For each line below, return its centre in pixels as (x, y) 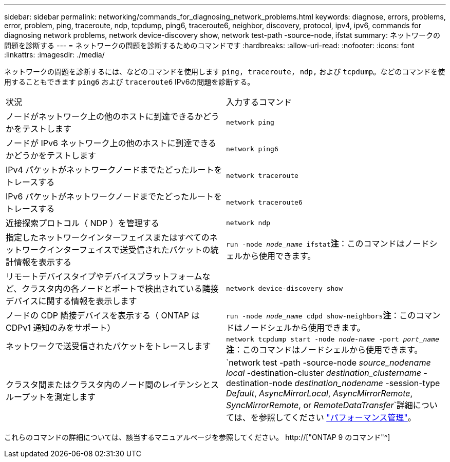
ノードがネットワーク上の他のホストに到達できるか (104, 116)
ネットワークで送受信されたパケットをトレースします (108, 346)
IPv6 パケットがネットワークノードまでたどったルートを (114, 196)
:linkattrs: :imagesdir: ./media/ (54, 55)
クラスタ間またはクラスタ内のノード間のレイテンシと (108, 385)
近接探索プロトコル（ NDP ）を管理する (82, 223)
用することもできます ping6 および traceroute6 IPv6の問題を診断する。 (129, 82)
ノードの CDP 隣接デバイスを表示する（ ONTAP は (103, 315)
